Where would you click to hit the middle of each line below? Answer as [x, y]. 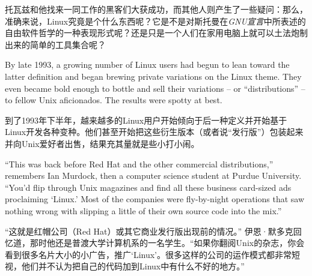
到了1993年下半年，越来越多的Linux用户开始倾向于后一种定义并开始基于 [146, 120]
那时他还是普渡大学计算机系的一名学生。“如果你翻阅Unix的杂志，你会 [167, 243]
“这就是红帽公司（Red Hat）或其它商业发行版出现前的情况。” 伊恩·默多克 [149, 231]
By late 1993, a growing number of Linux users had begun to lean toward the [147, 64]
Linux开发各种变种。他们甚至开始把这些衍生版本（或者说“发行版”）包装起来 [154, 132]
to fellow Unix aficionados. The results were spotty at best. [114, 100]
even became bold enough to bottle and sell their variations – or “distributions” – [155, 88]
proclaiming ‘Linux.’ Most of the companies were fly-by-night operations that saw [155, 199]
